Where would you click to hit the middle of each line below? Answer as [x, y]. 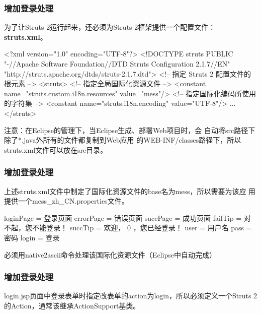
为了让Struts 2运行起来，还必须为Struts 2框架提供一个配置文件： [110, 27]
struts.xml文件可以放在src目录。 [56, 149]
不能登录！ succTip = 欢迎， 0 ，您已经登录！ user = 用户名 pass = [142, 228]
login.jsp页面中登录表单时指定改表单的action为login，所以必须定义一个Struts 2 [131, 296]
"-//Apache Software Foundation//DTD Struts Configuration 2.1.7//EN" [117, 64]
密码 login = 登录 [32, 237]
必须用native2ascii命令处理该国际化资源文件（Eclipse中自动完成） [110, 254]
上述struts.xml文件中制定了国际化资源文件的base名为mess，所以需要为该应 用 [130, 191]
